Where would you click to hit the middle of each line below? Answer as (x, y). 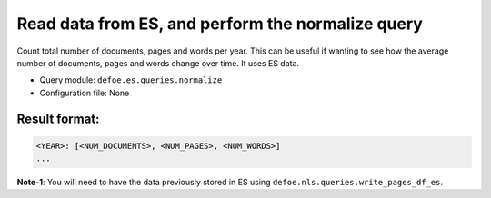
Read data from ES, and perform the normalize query (220, 24)
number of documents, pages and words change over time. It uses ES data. (158, 63)
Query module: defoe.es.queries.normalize (131, 80)
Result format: (58, 119)
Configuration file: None (85, 93)
